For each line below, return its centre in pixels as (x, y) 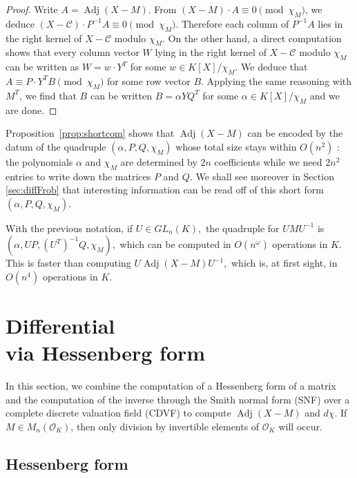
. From (162, 9)
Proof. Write (32, 9)
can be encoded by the (295, 133)
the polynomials (39, 161)
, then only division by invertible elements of (165, 427)
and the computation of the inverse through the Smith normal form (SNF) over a (178, 399)
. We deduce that (271, 67)
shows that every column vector (73, 52)
